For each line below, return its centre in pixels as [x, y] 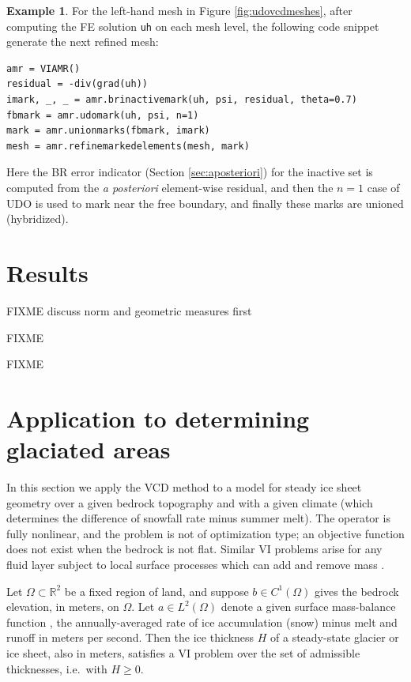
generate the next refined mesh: [83, 41]
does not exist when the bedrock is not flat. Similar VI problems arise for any [194, 549]
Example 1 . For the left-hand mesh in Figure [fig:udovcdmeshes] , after [179, 10]
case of [383, 187]
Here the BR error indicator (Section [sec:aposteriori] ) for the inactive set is [190, 172]
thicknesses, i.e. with [57, 668]
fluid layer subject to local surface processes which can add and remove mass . [196, 564]
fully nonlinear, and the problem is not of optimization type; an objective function [205, 533]
